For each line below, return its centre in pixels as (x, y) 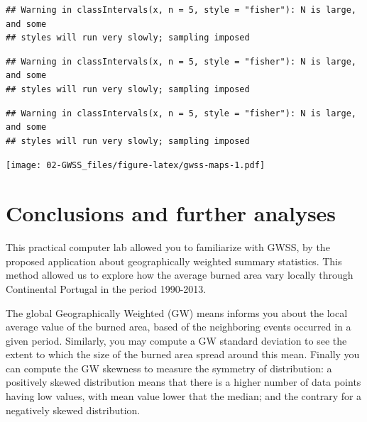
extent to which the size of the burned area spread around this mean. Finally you (183, 354)
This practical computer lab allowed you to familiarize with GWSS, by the (168, 247)
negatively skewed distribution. (73, 410)
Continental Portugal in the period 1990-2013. (106, 288)
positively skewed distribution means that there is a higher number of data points (183, 382)
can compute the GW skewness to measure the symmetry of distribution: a (169, 368)
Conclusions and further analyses (171, 213)
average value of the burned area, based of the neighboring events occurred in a (179, 327)
